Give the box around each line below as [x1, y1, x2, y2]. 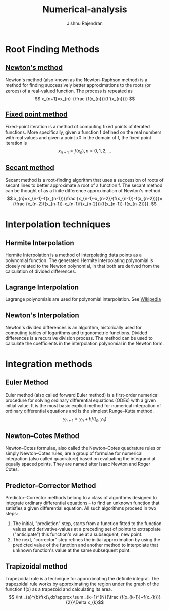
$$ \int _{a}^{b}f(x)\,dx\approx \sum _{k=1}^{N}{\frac [8, 594, 119, 600]
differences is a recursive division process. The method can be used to [5, 335, 153, 341]
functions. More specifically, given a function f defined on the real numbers [5, 129, 162, 135]
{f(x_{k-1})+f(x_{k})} [119, 594, 161, 600]
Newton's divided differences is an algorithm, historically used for [5, 324, 142, 330]
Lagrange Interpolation [5, 283, 79, 291]
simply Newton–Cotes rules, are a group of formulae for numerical [5, 450, 143, 456]
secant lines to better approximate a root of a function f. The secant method [5, 182, 163, 188]
